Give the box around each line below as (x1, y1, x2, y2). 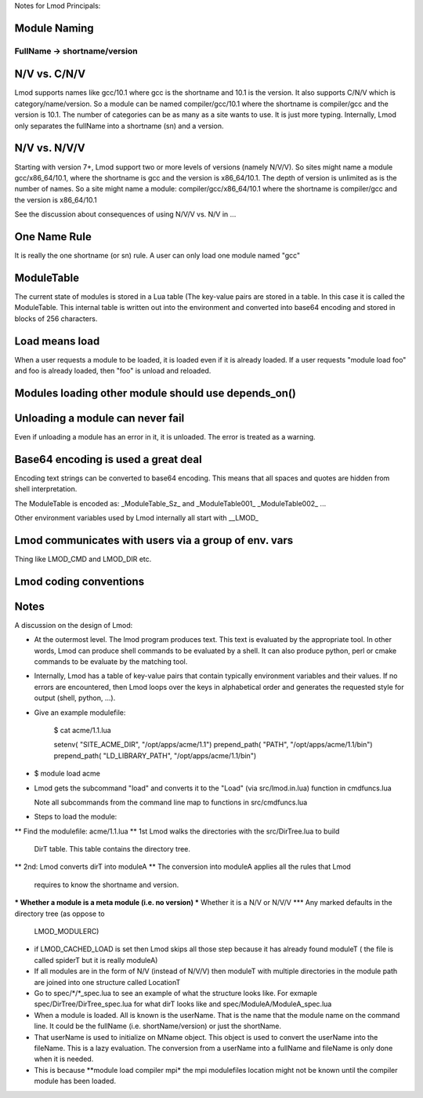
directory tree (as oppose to (14, 909, 105, 918)
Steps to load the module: (34, 812, 117, 822)
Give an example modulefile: (34, 707, 126, 717)
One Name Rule (14, 230, 92, 243)
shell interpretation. (14, 484, 78, 494)
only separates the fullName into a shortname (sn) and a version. (14, 121, 224, 130)
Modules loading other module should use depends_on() (14, 386, 297, 399)
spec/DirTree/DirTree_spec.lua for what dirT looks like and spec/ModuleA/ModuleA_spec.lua (34, 999, 332, 1009)
